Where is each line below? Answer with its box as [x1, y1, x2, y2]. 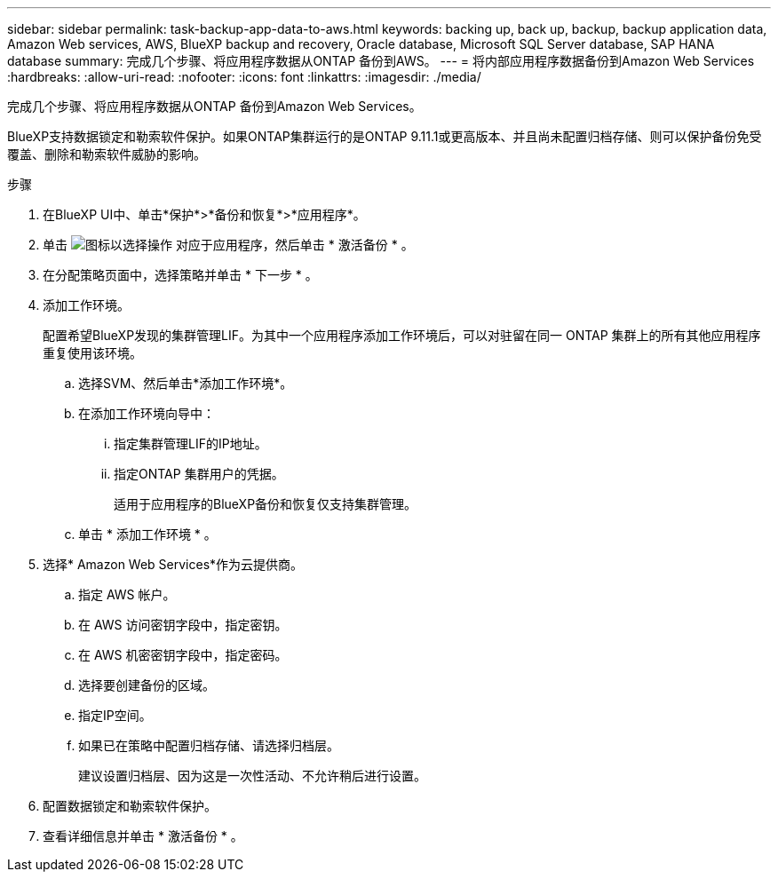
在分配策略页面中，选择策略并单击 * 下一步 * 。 [43, 267, 318, 282]
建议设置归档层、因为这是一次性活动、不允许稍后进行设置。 [78, 768, 426, 783]
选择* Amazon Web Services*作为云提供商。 [43, 557, 304, 572]
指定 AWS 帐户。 [78, 587, 176, 602]
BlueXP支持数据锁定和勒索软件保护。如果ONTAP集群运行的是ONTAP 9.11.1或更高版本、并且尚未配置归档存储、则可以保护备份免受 [7, 129, 762, 144]
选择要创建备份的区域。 [78, 677, 215, 693]
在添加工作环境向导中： [78, 406, 215, 421]
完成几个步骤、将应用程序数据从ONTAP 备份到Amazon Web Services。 [7, 99, 422, 114]
